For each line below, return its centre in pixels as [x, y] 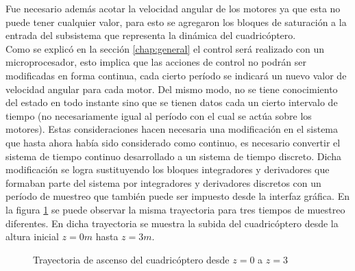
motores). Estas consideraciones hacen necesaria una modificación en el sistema [172, 129]
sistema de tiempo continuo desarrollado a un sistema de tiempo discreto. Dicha [173, 156]
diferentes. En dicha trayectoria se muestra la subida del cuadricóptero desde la [172, 223]
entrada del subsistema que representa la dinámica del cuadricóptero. [151, 35]
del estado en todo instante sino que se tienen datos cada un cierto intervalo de [172, 102]
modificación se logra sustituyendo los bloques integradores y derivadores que [168, 169]
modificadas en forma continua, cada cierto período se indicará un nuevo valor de [176, 75]
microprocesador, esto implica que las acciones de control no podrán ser [156, 62]
